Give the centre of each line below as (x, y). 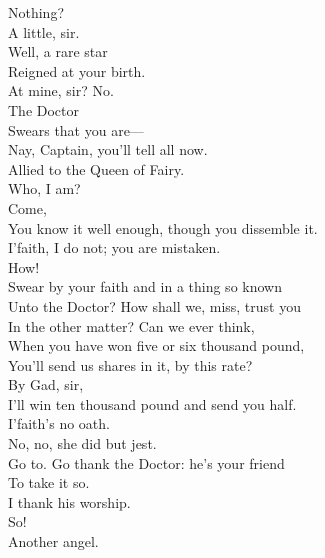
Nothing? (36, 12)
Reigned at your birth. (77, 70)
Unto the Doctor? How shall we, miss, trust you (154, 305)
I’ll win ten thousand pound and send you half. (152, 403)
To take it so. (49, 482)
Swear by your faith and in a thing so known (145, 286)
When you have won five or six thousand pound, (156, 345)
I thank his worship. (69, 501)
